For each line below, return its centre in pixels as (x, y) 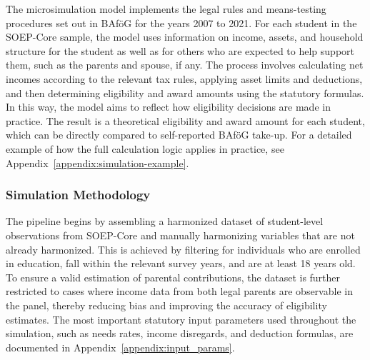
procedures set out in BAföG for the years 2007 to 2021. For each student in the (181, 22)
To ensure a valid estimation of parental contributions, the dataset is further (173, 277)
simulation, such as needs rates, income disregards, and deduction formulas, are (180, 333)
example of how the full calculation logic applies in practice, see (145, 148)
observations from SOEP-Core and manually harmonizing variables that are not (180, 235)
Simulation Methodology (78, 195)
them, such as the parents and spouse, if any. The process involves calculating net (185, 65)
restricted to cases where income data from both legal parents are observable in (179, 291)
